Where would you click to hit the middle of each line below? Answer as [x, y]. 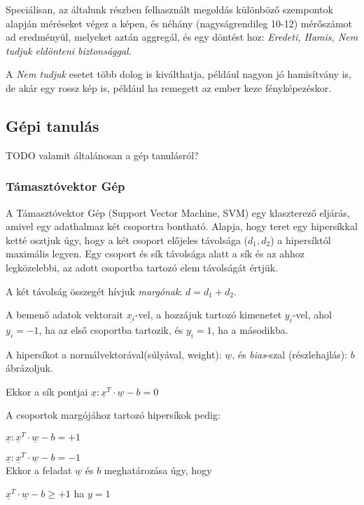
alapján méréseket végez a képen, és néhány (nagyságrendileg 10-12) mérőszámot [179, 23]
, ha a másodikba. [250, 329]
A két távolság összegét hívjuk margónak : [94, 291]
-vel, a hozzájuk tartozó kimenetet [208, 315]
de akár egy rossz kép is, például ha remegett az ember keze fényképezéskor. [169, 87]
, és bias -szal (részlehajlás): [290, 354]
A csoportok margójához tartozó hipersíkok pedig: [113, 415]
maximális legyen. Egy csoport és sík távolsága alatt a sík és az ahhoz [155, 254]
